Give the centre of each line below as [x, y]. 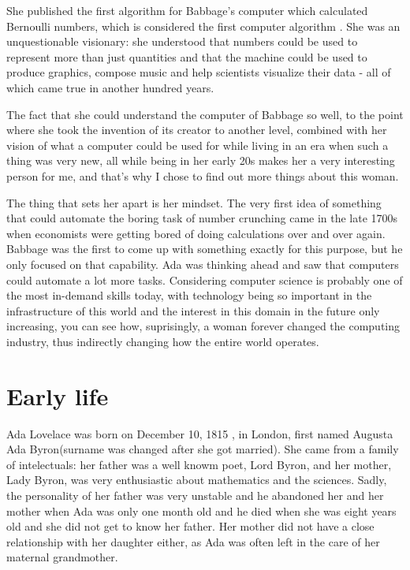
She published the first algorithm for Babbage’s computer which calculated [187, 10]
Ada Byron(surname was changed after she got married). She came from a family [203, 449]
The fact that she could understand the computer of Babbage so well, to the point [205, 114]
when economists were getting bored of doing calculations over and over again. [196, 233]
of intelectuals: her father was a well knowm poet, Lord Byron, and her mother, [199, 464]
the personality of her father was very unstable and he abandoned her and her [195, 495]
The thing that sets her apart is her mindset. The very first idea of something [194, 202]
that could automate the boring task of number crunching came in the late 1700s [202, 218]
